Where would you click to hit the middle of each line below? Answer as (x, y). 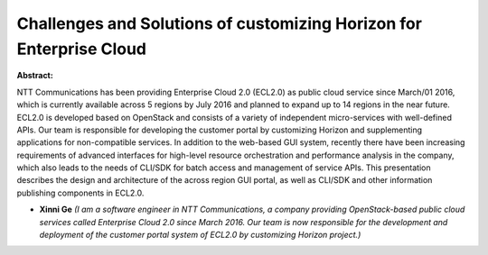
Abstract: (35, 76)
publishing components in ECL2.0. (80, 193)
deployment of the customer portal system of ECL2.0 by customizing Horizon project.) (200, 235)
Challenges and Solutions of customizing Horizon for (219, 23)
